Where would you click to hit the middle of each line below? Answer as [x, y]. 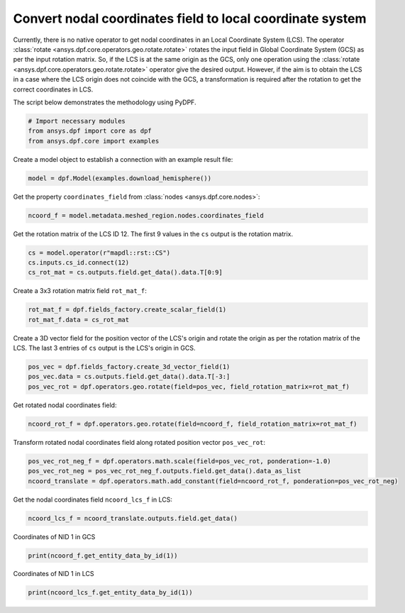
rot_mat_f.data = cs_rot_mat [79, 320]
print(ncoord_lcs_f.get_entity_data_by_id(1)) [110, 593]
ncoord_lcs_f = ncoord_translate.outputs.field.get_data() [133, 518]
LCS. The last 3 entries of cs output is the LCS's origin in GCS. [104, 348]
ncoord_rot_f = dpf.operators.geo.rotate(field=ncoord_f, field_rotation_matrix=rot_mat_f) [193, 424]
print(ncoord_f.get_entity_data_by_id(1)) [103, 556]
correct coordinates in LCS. [53, 89]
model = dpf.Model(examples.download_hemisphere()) [120, 178]
